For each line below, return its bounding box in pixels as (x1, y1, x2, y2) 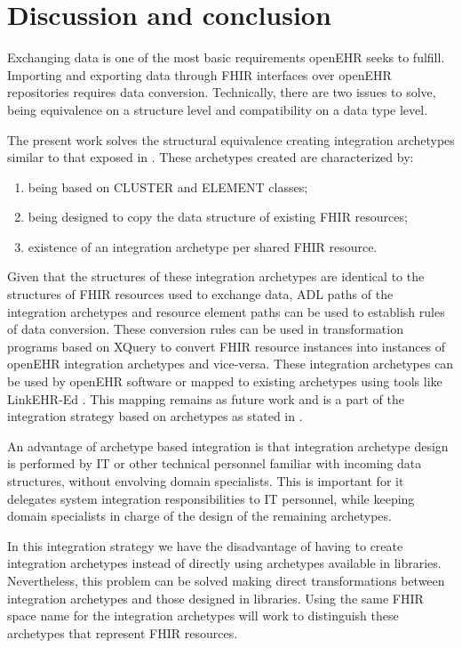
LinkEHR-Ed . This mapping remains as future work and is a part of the (7, 389, 404, 408)
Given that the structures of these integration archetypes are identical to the (7, 267, 425, 286)
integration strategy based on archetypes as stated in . (7, 407, 303, 425)
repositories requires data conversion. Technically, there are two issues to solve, (7, 83, 436, 101)
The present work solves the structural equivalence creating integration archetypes (7, 130, 455, 149)
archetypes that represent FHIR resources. (7, 623, 238, 642)
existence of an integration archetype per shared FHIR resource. (28, 237, 378, 255)
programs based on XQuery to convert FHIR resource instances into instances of (7, 336, 446, 355)
